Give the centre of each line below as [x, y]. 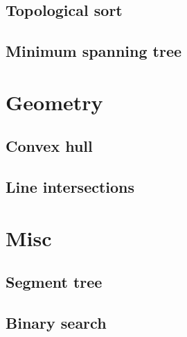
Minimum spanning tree [94, 51]
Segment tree [54, 282]
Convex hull [49, 146]
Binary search [56, 323]
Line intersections [70, 187]
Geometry [54, 102]
